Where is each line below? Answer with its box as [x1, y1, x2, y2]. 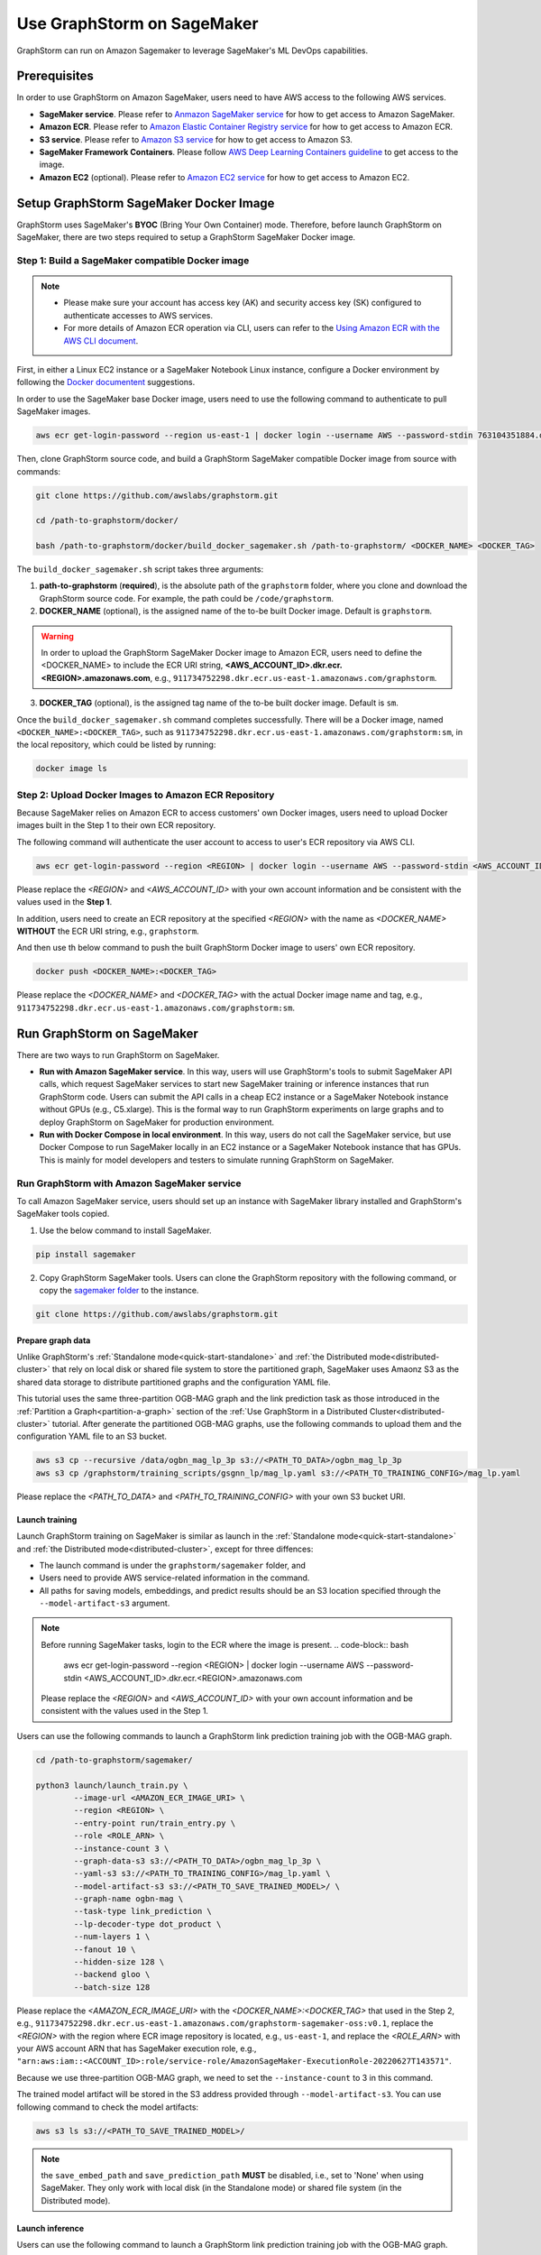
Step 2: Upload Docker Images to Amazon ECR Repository [16, 788, 275, 801]
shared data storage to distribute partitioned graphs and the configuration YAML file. [16, 1376, 331, 1387]
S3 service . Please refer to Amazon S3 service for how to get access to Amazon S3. [39, 133, 353, 144]
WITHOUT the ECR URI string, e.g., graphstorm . [16, 925, 199, 936]
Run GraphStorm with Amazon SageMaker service [16, 1177, 242, 1190]
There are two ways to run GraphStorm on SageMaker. [16, 1049, 220, 1060]
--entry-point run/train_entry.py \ [73, 1818, 236, 1828]
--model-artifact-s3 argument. [39, 1597, 170, 1609]
